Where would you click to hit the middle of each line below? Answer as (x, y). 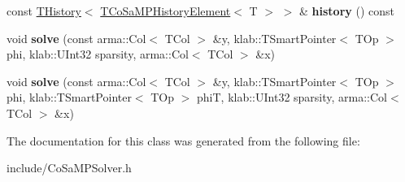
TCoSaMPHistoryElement (165, 11)
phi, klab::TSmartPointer (69, 97)
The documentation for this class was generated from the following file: (183, 140)
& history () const (347, 11)
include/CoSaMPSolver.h (69, 168)
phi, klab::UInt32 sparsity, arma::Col (98, 54)
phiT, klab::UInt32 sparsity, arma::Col (292, 97)
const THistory (44, 11)
